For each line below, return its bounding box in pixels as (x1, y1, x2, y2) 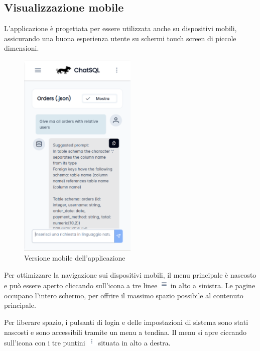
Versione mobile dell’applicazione (24, 253, 125, 263)
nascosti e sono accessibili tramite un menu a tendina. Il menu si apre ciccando (4, 326, 247, 337)
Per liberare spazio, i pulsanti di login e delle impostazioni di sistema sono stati (4, 316, 248, 327)
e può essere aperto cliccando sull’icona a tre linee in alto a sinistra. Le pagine (4, 280, 255, 291)
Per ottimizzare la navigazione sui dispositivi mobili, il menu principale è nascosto (4, 269, 256, 280)
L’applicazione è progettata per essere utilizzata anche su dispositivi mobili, (4, 23, 237, 34)
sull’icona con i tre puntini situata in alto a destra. (4, 337, 171, 347)
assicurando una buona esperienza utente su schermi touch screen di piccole (4, 33, 236, 43)
